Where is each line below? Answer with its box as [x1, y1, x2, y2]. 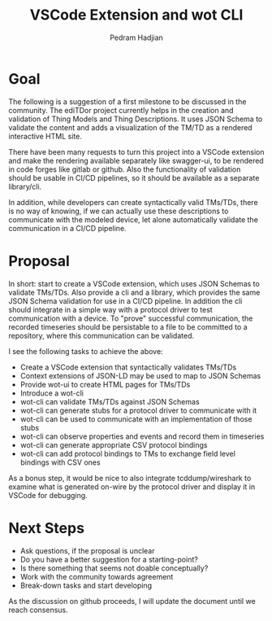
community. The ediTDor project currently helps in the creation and [8, 105, 234, 115]
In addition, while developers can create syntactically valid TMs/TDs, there [8, 197, 258, 207]
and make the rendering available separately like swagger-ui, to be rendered [8, 155, 264, 165]
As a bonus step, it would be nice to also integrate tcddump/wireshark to [8, 473, 252, 483]
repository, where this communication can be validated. [8, 330, 195, 340]
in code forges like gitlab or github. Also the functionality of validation [8, 164, 241, 174]
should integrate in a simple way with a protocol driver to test [8, 304, 213, 314]
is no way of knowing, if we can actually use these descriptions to [8, 206, 229, 216]
